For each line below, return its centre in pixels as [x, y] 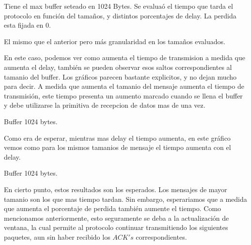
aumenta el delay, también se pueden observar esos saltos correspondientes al [118, 67]
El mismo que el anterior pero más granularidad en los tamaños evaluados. [115, 41]
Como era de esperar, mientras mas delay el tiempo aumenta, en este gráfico [117, 138]
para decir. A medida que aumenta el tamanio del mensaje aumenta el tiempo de [124, 86]
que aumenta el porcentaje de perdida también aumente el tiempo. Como [113, 208]
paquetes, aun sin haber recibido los [57, 237]
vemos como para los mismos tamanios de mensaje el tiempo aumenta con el [118, 147]
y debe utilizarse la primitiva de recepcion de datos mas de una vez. [105, 105]
